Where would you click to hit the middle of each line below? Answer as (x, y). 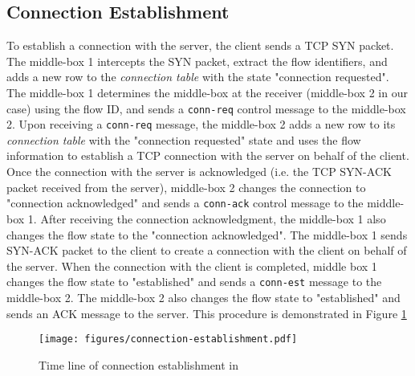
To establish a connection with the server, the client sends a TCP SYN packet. (200, 45)
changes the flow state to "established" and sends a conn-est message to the (194, 282)
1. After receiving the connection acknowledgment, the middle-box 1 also (207, 218)
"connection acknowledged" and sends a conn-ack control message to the (185, 203)
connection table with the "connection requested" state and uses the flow (184, 139)
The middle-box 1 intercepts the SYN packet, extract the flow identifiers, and (197, 61)
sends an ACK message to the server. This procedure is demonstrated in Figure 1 (207, 313)
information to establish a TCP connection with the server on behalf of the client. (208, 155)
